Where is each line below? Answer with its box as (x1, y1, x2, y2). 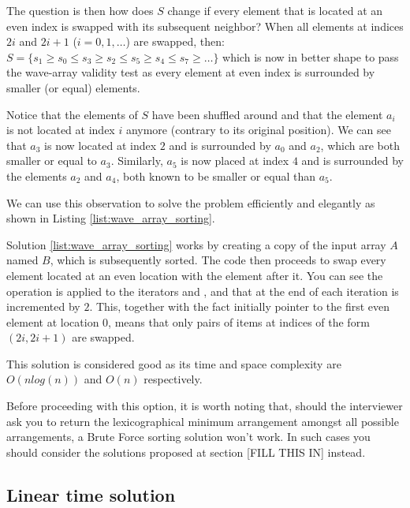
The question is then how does (6, 2, 154, 18)
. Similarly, (110, 152, 163, 169)
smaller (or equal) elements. (6, 79, 140, 95)
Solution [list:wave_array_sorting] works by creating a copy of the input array (6, 236, 386, 252)
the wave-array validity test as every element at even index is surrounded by (6, 64, 375, 80)
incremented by (6, 298, 80, 315)
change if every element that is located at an (167, 2, 383, 18)
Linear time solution (6, 482, 176, 506)
